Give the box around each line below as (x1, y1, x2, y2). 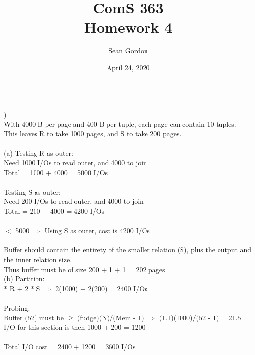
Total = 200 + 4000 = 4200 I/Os (4, 206, 105, 216)
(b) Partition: (4, 274, 45, 284)
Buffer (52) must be (4, 312, 64, 322)
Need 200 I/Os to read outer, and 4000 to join (4, 196, 144, 206)
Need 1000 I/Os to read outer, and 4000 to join (4, 158, 147, 168)
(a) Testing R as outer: (4, 148, 73, 158)
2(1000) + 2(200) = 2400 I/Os (55, 283, 147, 293)
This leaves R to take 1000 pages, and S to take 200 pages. (4, 128, 182, 139)
